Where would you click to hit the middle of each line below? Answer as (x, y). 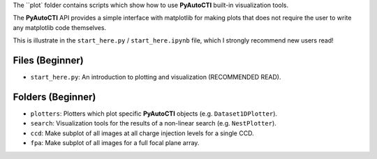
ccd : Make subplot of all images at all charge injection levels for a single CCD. (142, 133)
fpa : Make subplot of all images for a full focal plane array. (115, 143)
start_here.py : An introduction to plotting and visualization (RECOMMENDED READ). (156, 77)
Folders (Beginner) (54, 97)
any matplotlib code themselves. (60, 27)
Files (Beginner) (48, 60)
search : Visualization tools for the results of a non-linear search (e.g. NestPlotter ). (154, 123)
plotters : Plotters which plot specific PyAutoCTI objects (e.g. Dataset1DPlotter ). (154, 113)
